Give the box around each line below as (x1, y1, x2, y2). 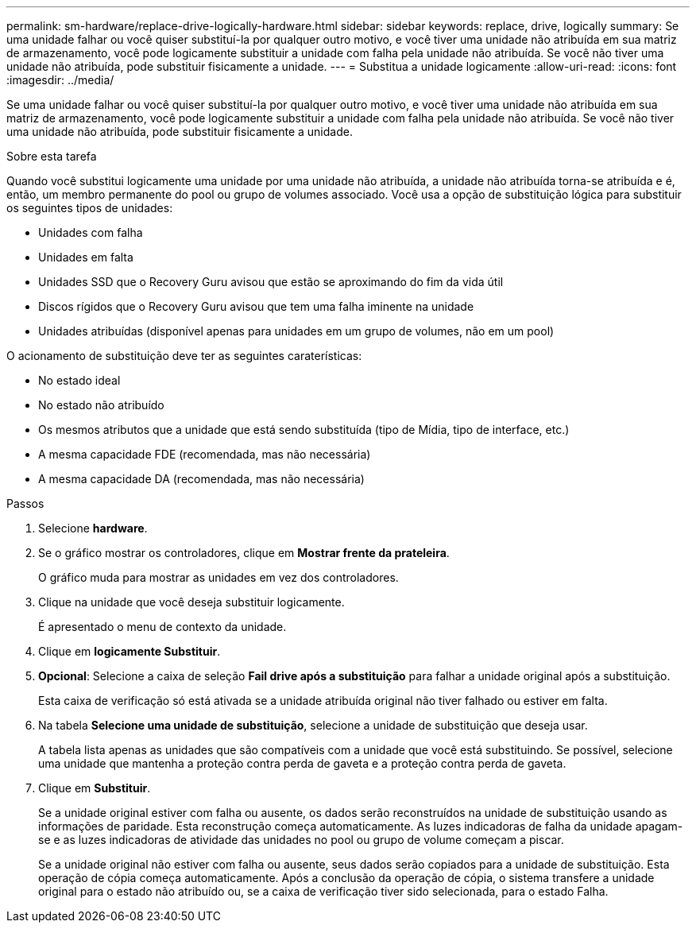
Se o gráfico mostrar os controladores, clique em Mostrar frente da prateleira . (38, 546, 450, 559)
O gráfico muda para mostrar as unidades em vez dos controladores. (38, 571, 399, 584)
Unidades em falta (38, 250, 133, 264)
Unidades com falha (38, 226, 143, 239)
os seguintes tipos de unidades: (6, 201, 173, 215)
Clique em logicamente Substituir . (38, 644, 221, 658)
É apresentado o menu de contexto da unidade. (38, 620, 287, 633)
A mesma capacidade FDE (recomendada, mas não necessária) (38, 447, 371, 461)
